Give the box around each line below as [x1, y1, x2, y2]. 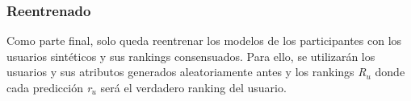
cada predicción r [6, 79, 92, 95]
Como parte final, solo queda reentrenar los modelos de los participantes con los [6, 32, 402, 49]
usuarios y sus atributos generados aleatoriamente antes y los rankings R [6, 63, 367, 80]
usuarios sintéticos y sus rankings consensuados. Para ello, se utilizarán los [6, 47, 375, 64]
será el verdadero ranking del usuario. [100, 79, 287, 95]
